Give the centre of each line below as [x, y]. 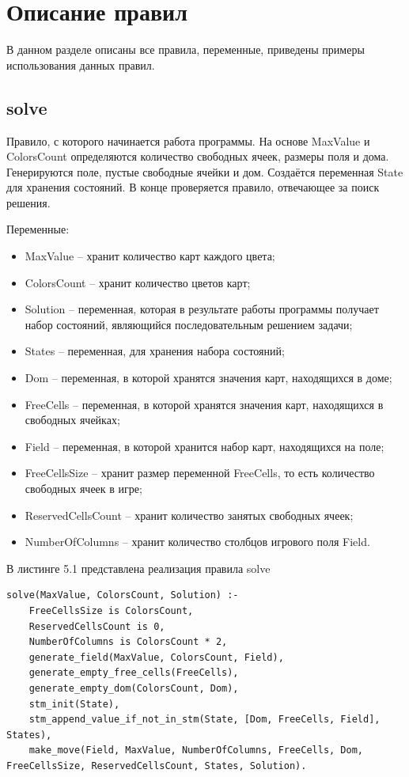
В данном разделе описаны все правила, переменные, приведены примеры [186, 49]
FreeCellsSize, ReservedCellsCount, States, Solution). [157, 766]
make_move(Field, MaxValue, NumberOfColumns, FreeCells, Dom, [196, 750]
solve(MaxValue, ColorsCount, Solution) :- [123, 595]
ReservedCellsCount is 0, [97, 626]
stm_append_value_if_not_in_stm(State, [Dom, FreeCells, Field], [204, 720]
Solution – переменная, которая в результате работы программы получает [202, 309]
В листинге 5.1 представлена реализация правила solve [138, 568]
